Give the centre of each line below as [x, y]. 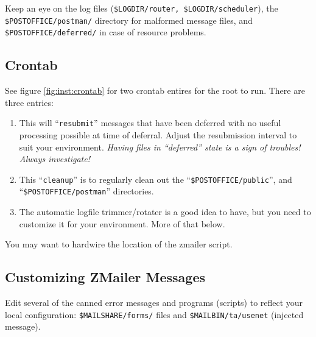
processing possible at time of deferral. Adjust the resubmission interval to [158, 135]
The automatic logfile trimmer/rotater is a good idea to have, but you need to [165, 212]
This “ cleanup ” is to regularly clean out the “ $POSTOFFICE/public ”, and [156, 179]
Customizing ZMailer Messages [105, 277]
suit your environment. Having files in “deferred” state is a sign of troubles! [160, 147]
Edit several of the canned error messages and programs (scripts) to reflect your [154, 303]
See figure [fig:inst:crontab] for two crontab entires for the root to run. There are [155, 90]
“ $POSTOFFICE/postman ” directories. [86, 191]
